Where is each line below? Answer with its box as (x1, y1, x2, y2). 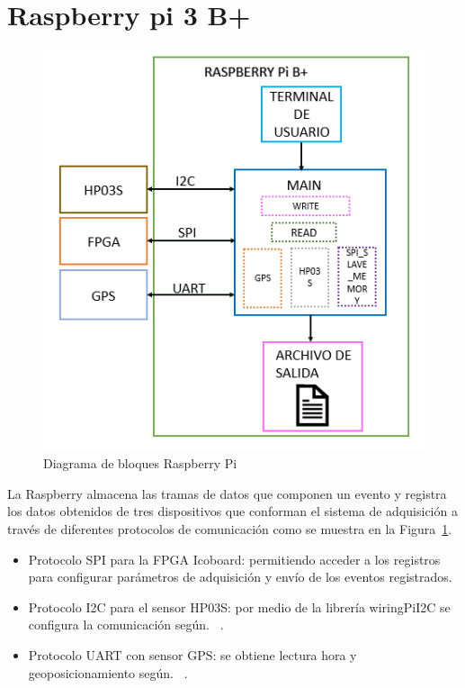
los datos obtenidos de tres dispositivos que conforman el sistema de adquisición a (7, 502, 458, 521)
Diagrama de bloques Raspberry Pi (43, 454, 237, 473)
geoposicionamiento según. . (28, 663, 188, 682)
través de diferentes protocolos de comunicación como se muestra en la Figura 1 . (7, 520, 452, 539)
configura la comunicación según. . (28, 615, 224, 634)
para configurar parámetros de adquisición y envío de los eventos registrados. (28, 567, 452, 586)
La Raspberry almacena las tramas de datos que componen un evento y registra (7, 484, 447, 502)
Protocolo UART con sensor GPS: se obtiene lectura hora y (28, 646, 357, 665)
